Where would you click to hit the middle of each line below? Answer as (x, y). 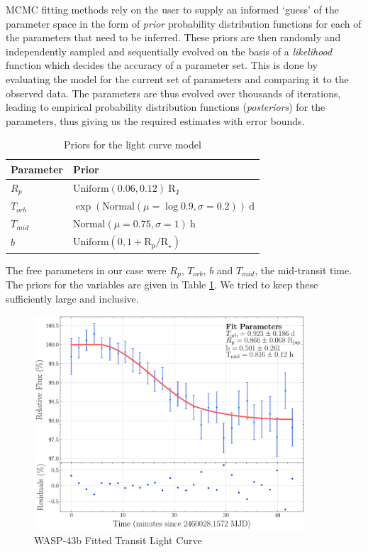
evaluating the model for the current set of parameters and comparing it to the (177, 79)
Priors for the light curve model (133, 145)
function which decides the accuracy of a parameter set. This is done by (162, 65)
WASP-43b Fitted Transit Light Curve (118, 540)
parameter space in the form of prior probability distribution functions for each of (184, 23)
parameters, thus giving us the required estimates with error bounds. (155, 120)
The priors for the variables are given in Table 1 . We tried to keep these (162, 285)
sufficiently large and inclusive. (72, 298)
